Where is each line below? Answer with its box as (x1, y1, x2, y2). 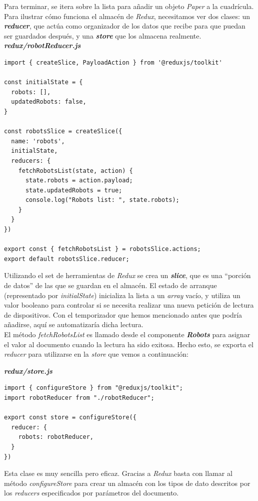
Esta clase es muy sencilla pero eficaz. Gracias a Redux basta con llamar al (4, 468, 232, 478)
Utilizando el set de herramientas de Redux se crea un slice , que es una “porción (4, 270, 251, 281)
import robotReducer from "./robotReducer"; (4, 394, 154, 401)
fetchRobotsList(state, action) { (18, 167, 133, 174)
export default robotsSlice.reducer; (4, 255, 129, 263)
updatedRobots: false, (11, 98, 86, 106)
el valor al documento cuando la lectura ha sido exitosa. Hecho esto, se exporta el (4, 339, 253, 349)
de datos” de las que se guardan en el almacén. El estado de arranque (4, 280, 217, 291)
